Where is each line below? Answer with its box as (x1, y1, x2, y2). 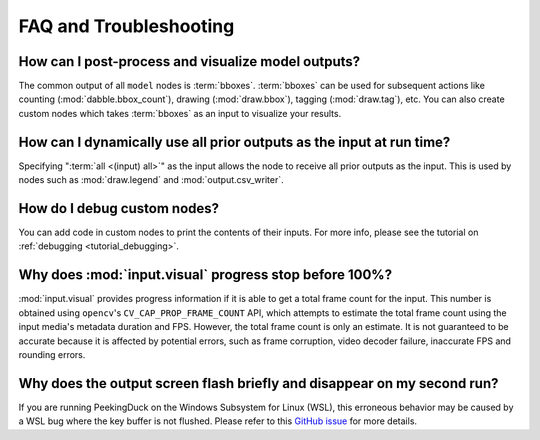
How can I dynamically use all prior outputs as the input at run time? (18, 133, 451, 150)
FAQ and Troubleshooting (18, 15, 235, 37)
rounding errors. (18, 348, 86, 360)
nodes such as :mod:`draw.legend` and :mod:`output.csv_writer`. (18, 174, 284, 186)
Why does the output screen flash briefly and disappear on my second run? (18, 375, 499, 392)
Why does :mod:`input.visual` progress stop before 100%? (18, 266, 393, 284)
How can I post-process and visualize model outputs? (18, 53, 361, 70)
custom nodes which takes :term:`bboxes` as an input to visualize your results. (18, 107, 342, 119)
